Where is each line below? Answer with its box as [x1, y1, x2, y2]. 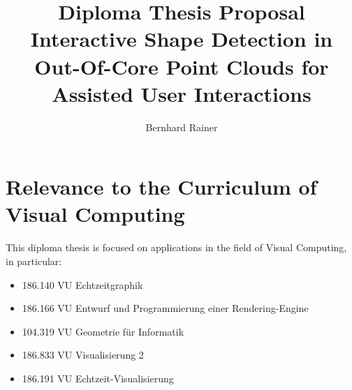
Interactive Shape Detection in [30, 24, 333, 53]
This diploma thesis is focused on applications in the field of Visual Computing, [6, 240, 347, 255]
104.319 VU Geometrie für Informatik [22, 324, 184, 338]
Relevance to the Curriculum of [6, 172, 317, 201]
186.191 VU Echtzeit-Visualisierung [22, 370, 174, 385]
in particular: [6, 254, 62, 268]
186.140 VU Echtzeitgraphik [22, 277, 143, 292]
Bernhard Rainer [145, 119, 218, 134]
